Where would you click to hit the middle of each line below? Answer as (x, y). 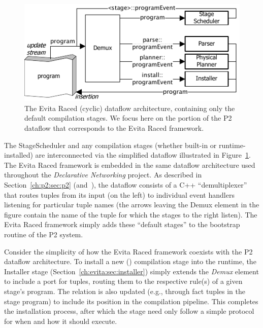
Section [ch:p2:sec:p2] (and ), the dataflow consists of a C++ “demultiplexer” (126, 185)
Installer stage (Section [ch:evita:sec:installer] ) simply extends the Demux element (131, 271)
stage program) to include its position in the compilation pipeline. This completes (131, 301)
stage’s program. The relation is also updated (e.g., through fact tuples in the (125, 291)
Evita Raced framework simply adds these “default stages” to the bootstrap (122, 224)
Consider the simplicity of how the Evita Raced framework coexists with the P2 (128, 251)
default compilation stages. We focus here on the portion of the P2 (128, 118)
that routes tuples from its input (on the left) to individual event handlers (119, 194)
